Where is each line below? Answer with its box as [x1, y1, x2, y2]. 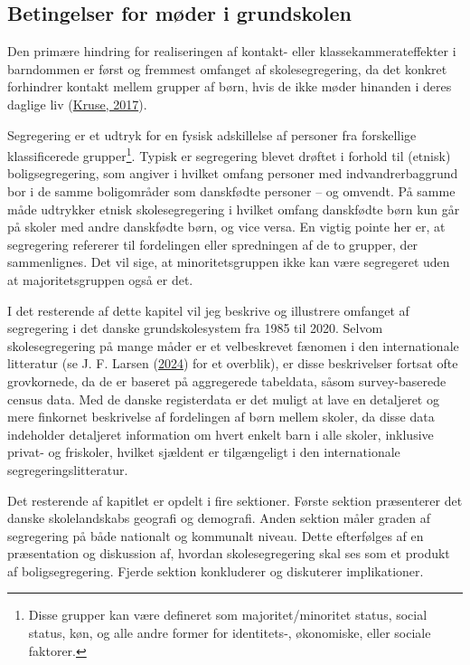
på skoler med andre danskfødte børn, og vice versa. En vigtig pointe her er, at [7, 217, 446, 236]
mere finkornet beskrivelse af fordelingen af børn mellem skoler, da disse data [7, 407, 435, 426]
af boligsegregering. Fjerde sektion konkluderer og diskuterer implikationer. [7, 561, 424, 580]
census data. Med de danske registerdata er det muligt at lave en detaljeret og [7, 389, 439, 408]
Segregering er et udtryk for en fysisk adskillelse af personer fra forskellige [7, 125, 417, 144]
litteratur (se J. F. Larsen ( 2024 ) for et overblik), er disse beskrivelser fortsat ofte [7, 354, 458, 373]
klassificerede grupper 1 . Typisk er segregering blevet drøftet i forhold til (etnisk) [7, 144, 451, 165]
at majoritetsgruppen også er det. [7, 270, 193, 289]
